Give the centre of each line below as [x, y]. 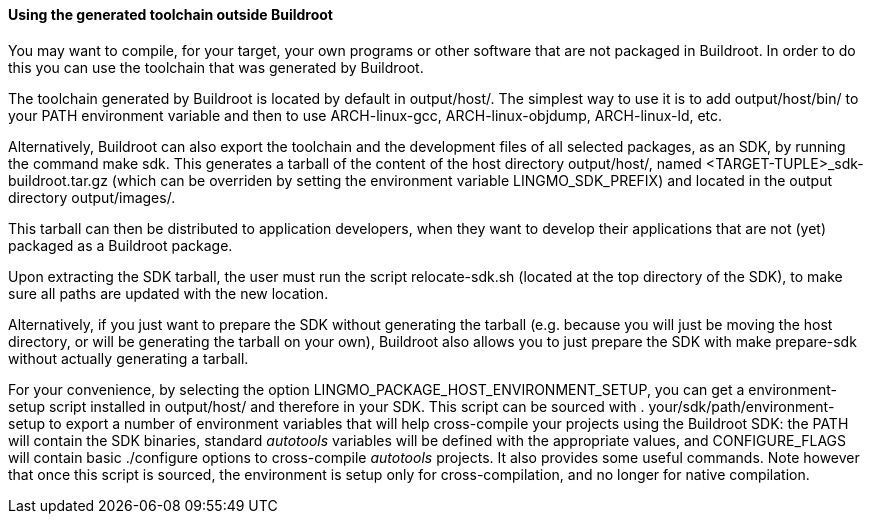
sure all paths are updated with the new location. [168, 293]
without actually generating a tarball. [128, 358]
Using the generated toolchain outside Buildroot [170, 14]
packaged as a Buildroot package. [120, 245]
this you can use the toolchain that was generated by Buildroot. [216, 67]
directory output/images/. [92, 197]
